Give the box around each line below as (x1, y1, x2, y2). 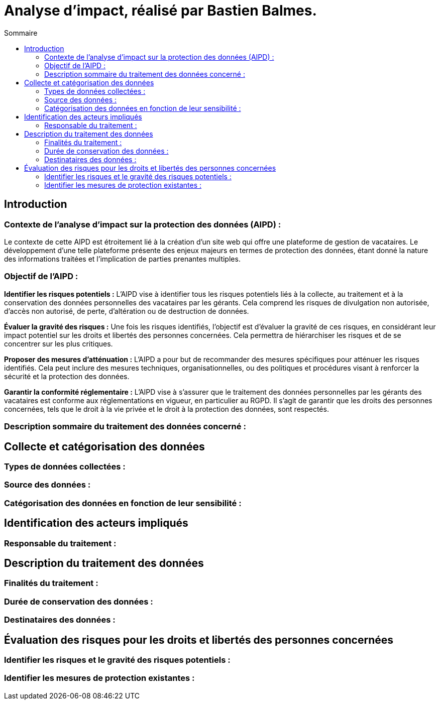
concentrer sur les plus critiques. (4, 339, 113, 348)
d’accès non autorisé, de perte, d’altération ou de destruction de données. (4, 306, 249, 315)
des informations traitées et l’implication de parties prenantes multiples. (4, 254, 241, 263)
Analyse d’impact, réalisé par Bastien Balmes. (4, 2, 317, 19)
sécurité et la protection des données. (4, 372, 130, 381)
